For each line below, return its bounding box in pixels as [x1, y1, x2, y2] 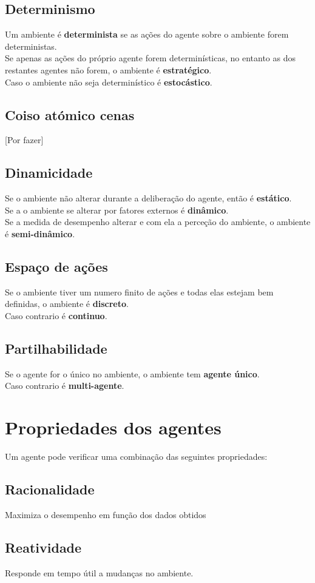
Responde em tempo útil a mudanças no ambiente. [5, 566, 194, 579]
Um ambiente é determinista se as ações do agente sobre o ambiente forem [5, 28, 289, 41]
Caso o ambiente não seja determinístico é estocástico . [5, 75, 212, 88]
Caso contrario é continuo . [5, 309, 107, 322]
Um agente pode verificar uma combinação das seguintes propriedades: [5, 450, 268, 463]
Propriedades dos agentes [5, 415, 222, 440]
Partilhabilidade [5, 339, 107, 357]
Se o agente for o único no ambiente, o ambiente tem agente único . [5, 367, 260, 380]
